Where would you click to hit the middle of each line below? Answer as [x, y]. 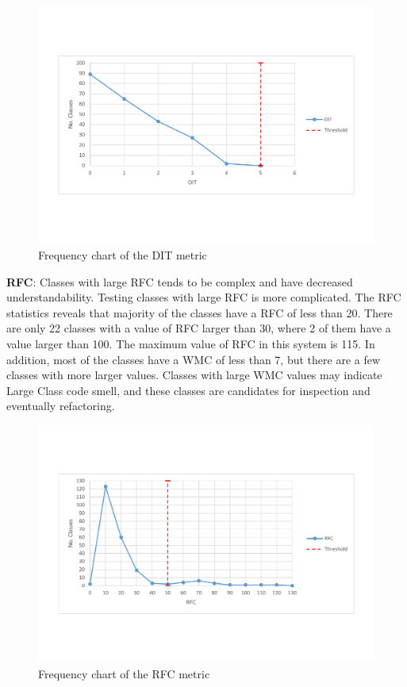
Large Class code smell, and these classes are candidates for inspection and [188, 390]
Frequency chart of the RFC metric [124, 673]
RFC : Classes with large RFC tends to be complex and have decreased [180, 281]
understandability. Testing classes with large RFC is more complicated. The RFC [204, 297]
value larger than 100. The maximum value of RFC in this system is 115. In [191, 343]
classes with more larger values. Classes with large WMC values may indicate [194, 375]
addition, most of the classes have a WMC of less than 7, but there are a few [194, 359]
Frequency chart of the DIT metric [123, 254]
